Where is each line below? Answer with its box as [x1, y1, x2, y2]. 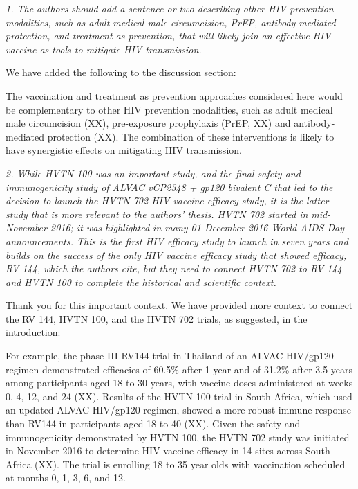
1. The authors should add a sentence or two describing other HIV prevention [6, 1, 334, 15]
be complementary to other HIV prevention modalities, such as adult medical [6, 102, 333, 116]
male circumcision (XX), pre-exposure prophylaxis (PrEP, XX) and [6, 116, 291, 130]
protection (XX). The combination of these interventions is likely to [47, 129, 335, 143]
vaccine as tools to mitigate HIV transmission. [6, 42, 202, 56]
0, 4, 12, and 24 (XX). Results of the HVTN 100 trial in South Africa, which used [6, 389, 352, 403]
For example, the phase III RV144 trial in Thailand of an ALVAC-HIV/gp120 [6, 348, 334, 363]
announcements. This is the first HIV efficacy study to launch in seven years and [6, 233, 348, 248]
